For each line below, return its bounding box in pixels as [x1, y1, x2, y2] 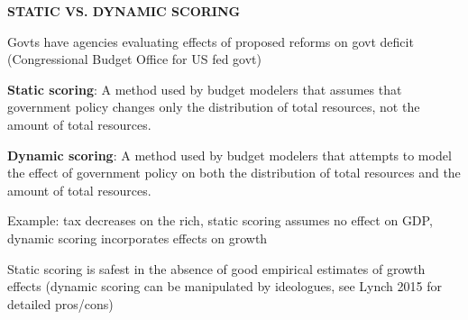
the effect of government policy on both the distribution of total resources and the [7, 163, 461, 182]
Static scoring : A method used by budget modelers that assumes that [7, 79, 402, 98]
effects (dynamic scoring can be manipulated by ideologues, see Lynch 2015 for [7, 277, 442, 296]
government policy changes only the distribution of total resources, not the [7, 97, 420, 116]
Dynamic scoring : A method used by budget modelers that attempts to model [7, 145, 452, 164]
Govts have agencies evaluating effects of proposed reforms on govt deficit [7, 32, 414, 50]
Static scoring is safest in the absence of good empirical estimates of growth [7, 259, 426, 278]
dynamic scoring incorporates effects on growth [7, 228, 268, 247]
